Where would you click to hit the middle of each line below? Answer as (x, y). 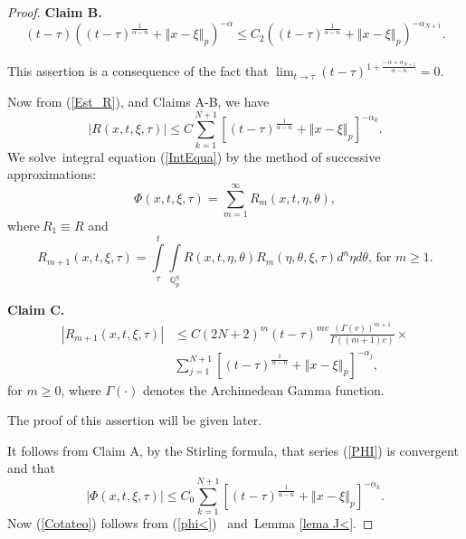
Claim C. (36, 310)
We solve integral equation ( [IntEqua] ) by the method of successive (194, 156)
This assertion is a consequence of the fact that (138, 71)
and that (31, 468)
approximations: (52, 174)
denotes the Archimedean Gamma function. (264, 389)
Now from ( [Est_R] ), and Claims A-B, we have (138, 101)
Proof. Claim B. (55, 12)
